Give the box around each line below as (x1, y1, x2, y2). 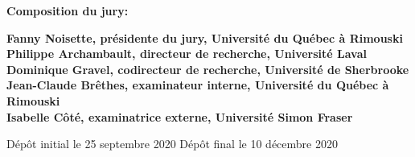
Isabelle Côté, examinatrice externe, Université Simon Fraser (6, 108, 353, 125)
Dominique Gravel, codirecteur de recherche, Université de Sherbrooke (6, 60, 409, 77)
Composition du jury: (6, 2, 129, 19)
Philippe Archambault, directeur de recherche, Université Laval (6, 45, 367, 62)
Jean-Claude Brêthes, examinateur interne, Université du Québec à (6, 76, 389, 93)
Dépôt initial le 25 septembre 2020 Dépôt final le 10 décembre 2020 (6, 135, 338, 152)
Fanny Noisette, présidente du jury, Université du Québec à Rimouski (6, 29, 403, 46)
